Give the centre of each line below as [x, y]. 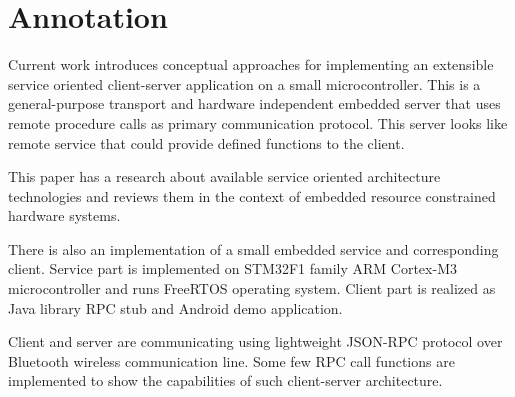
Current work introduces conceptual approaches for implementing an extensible [251, 64]
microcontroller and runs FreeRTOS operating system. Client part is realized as [252, 288]
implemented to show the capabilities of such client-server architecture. [225, 380]
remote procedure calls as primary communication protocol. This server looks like [258, 122]
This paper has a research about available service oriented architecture [224, 176]
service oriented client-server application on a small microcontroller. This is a [244, 83]
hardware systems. [64, 215]
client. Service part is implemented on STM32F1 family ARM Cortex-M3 [232, 268]
